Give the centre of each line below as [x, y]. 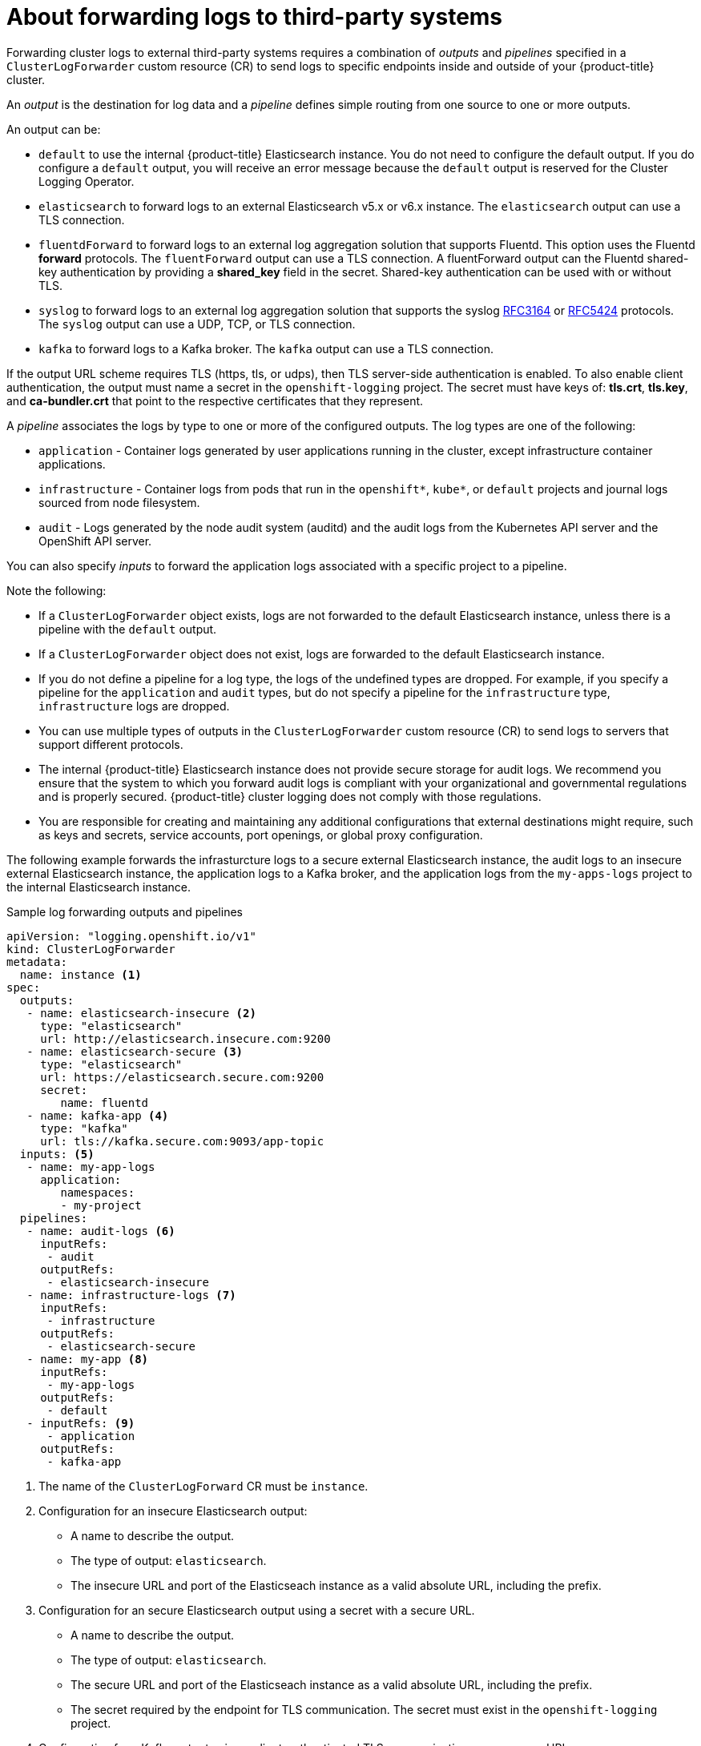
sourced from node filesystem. [119, 502]
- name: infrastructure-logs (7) [131, 1295]
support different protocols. [111, 744]
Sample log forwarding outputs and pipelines [125, 911]
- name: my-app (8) [88, 1359]
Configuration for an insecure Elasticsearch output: [173, 1511]
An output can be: [54, 129]
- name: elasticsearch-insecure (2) [141, 1013]
